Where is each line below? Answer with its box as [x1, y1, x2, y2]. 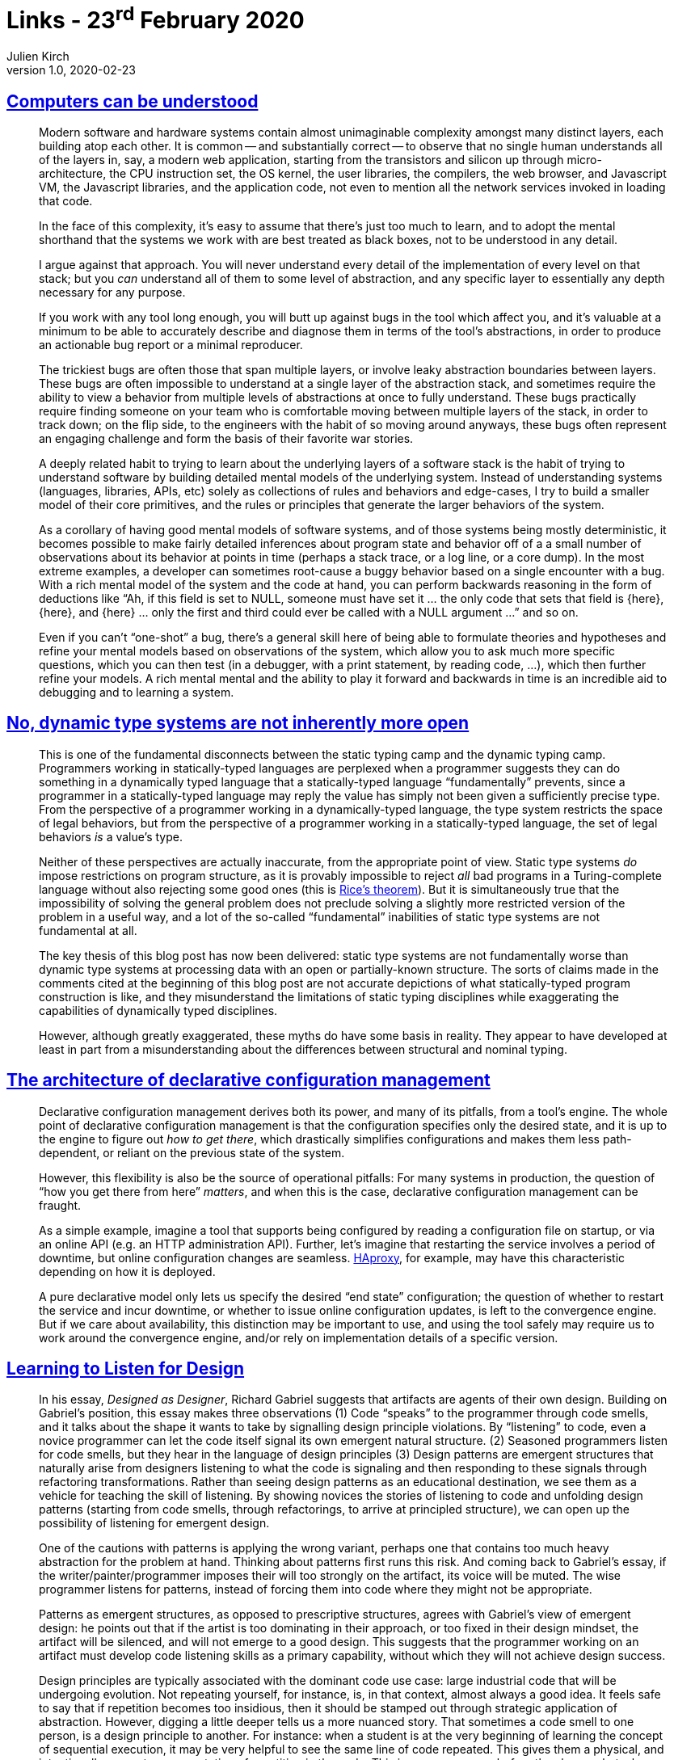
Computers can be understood [6, 91, 259, 112]
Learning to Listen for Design [6, 1358, 245, 1379]
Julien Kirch [6, 49, 70, 64]
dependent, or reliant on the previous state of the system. [39, 1145, 345, 1160]
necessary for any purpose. [39, 284, 186, 299]
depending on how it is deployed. [39, 1264, 216, 1278]
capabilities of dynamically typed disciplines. [39, 1003, 278, 1017]
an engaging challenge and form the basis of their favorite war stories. [39, 431, 414, 445]
